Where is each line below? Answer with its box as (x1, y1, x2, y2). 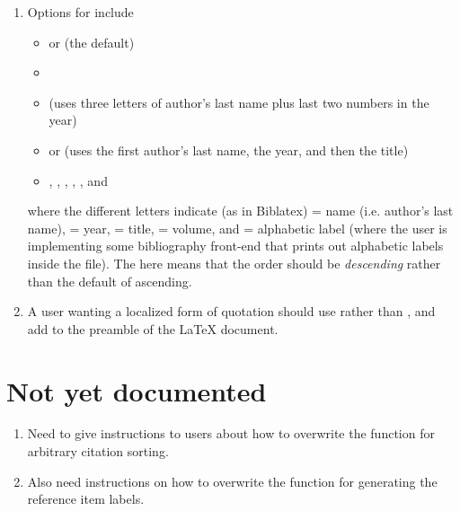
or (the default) (49, 32, 135, 51)
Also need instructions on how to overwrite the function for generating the (27, 471, 438, 490)
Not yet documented (6, 372, 267, 409)
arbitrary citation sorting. (27, 442, 169, 461)
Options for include (27, 3, 134, 21)
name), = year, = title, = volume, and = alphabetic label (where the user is (27, 218, 447, 237)
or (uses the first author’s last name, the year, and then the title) (49, 140, 409, 159)
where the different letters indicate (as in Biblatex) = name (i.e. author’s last (27, 201, 454, 220)
